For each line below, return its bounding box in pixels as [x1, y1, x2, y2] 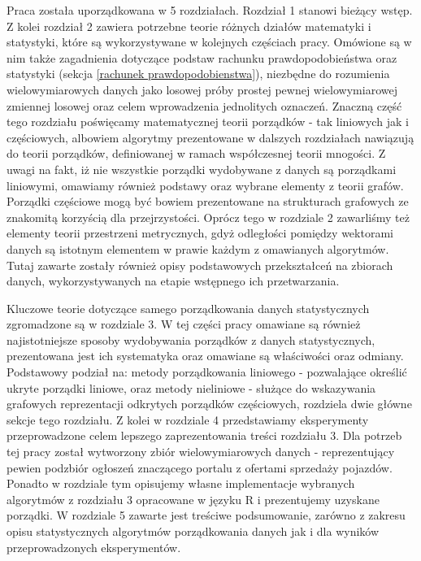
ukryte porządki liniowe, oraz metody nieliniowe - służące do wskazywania [7, 379, 376, 396]
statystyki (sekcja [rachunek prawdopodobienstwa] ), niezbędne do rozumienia [7, 65, 390, 82]
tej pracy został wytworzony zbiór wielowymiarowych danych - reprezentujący [7, 443, 395, 460]
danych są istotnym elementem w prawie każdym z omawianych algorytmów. [7, 240, 389, 257]
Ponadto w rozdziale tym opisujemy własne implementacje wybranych [7, 475, 355, 492]
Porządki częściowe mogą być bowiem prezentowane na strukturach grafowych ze [7, 193, 409, 210]
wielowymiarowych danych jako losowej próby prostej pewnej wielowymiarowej [7, 80, 397, 98]
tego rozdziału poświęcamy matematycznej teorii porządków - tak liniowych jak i [7, 113, 409, 130]
